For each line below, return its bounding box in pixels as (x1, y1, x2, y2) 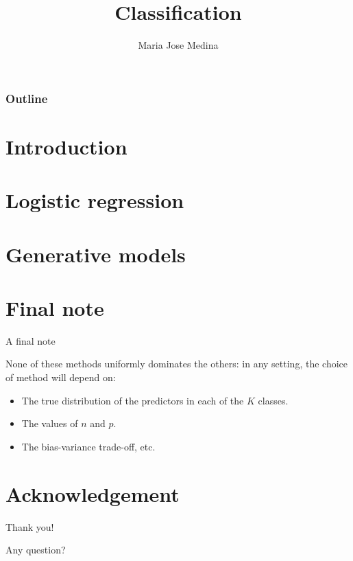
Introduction (5, 132, 127, 160)
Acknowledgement (5, 479, 180, 507)
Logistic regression (5, 186, 184, 214)
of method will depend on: (5, 370, 116, 385)
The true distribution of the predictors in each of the (21, 393, 244, 407)
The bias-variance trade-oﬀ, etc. (21, 439, 156, 453)
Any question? (5, 542, 66, 557)
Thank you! (5, 519, 54, 534)
